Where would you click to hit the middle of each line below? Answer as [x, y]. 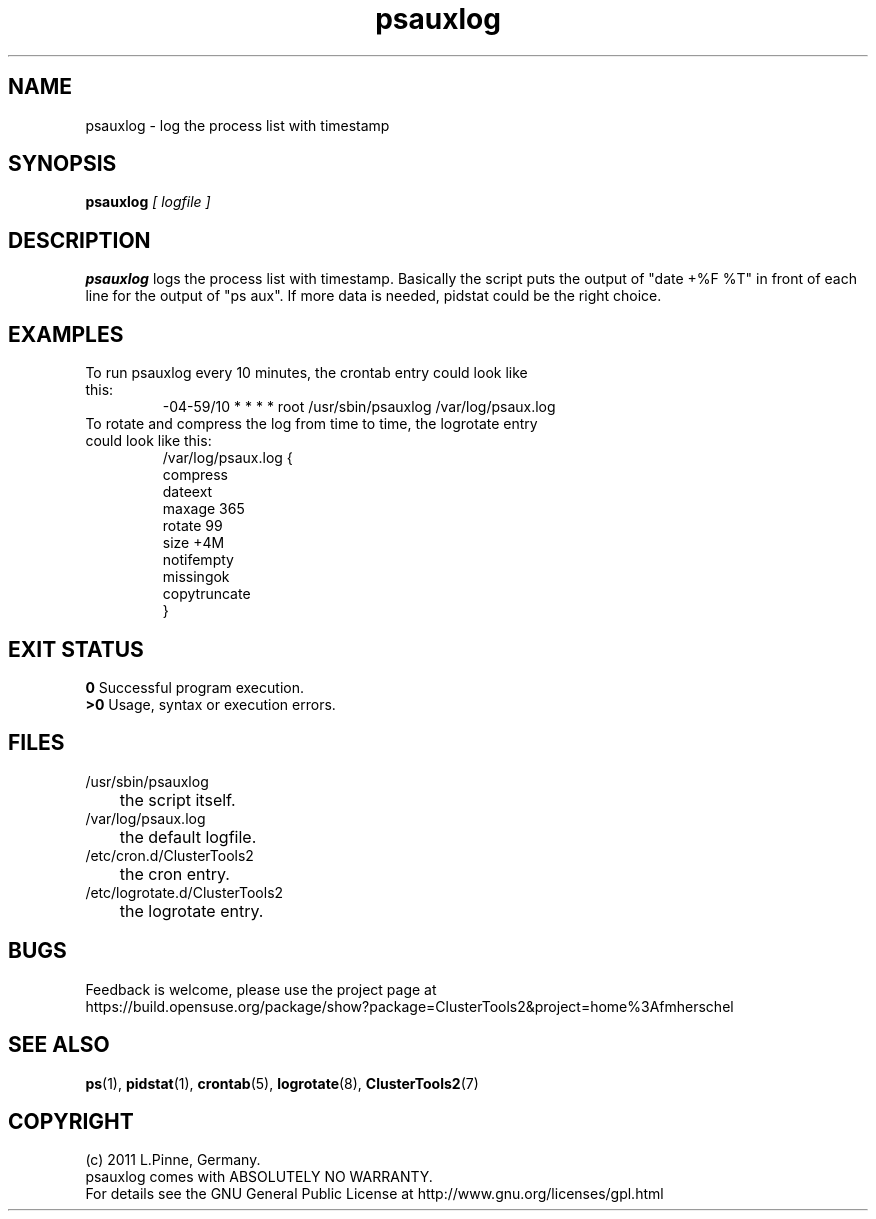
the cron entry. [174, 873]
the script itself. [177, 799]
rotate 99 [192, 526]
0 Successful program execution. [194, 687]
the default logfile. [188, 836]
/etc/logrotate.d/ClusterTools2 [184, 892]
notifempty [198, 560]
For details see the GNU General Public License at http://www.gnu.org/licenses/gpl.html [374, 1194]
